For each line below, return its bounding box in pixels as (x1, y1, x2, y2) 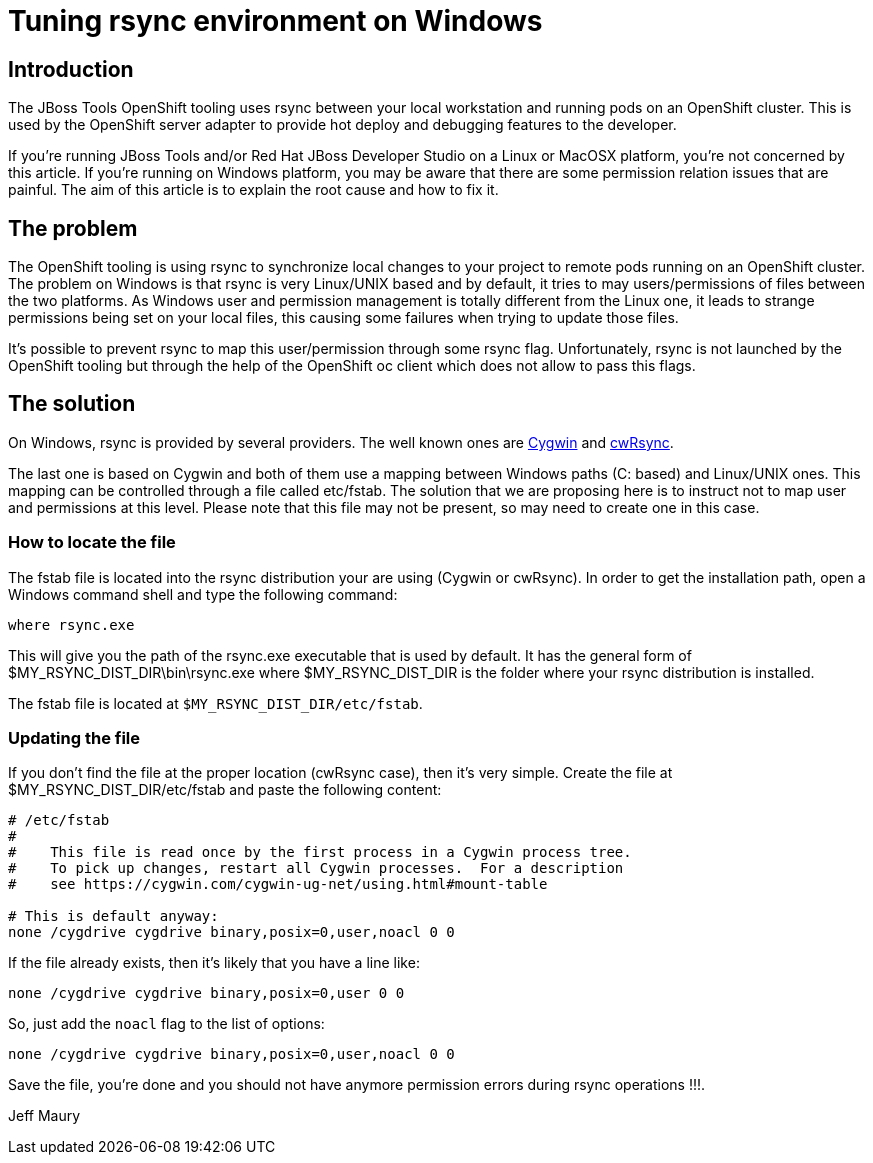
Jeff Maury (8, 1107, 81, 1125)
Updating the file (8, 727, 141, 748)
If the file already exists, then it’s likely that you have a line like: (8, 954, 420, 972)
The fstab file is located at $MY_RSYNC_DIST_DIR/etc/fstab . (8, 694, 423, 712)
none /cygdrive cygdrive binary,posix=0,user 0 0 (8, 985, 405, 1002)
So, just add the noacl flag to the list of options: (8, 1015, 325, 1033)
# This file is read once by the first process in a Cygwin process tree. (8, 844, 632, 861)
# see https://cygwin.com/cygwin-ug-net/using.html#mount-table (8, 876, 548, 893)
